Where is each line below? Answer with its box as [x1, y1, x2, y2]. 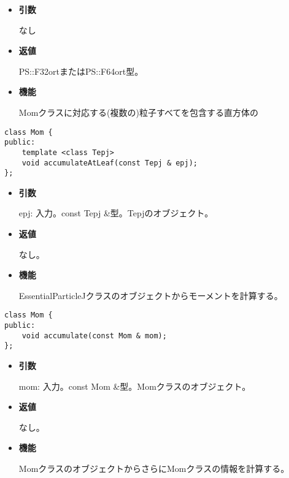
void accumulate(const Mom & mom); [21, 331, 167, 340]
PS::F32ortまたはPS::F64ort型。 [18, 64, 144, 77]
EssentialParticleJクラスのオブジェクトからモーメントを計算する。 [18, 289, 283, 302]
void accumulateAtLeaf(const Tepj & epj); [21, 158, 198, 167]
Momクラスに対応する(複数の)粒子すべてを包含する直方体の [18, 105, 259, 118]
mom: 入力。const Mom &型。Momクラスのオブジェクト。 [18, 379, 251, 392]
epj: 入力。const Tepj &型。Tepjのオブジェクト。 [18, 207, 214, 219]
